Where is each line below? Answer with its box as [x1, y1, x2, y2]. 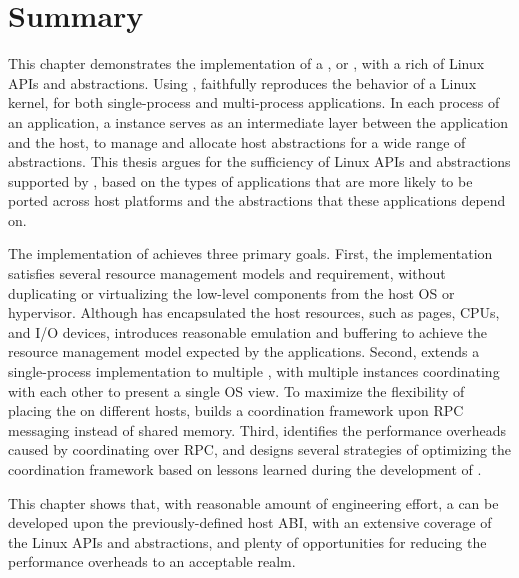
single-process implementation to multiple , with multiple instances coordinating [8, 361, 500, 382]
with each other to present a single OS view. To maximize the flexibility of [8, 380, 465, 401]
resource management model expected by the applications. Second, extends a [8, 341, 480, 362]
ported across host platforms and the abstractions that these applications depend [8, 190, 506, 211]
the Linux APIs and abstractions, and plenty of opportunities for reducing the [8, 531, 487, 552]
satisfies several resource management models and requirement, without [8, 263, 446, 284]
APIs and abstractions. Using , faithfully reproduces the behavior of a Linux [8, 72, 477, 93]
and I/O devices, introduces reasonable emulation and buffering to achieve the [8, 321, 488, 342]
